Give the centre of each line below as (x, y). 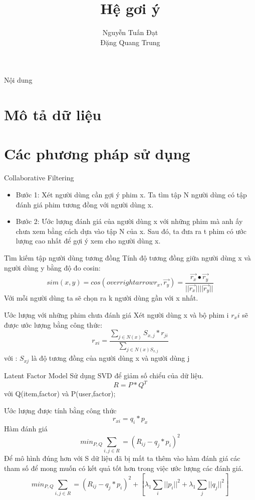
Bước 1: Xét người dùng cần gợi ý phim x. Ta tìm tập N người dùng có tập (131, 194)
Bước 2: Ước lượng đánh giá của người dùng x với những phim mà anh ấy (129, 221)
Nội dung (18, 80)
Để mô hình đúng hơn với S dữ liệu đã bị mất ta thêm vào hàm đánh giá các (122, 458)
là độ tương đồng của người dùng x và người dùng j (110, 358)
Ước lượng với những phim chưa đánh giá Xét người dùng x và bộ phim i (116, 314)
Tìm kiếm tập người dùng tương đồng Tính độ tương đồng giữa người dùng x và (127, 257)
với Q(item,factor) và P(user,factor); (60, 394)
